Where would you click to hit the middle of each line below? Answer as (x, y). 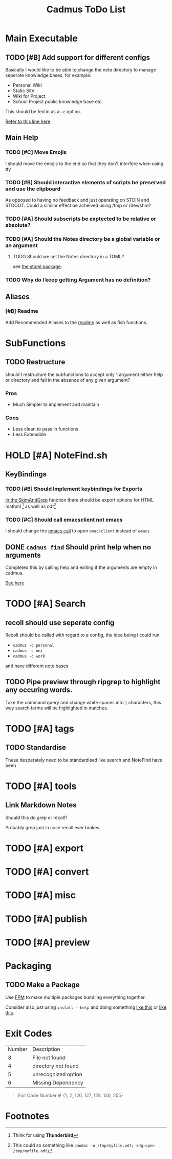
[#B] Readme (22, 311)
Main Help (22, 138)
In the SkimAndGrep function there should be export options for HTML (80, 500)
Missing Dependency (58, 1082)
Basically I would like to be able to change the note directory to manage (81, 70)
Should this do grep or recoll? (36, 817)
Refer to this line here (28, 121)
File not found (49, 1057)
